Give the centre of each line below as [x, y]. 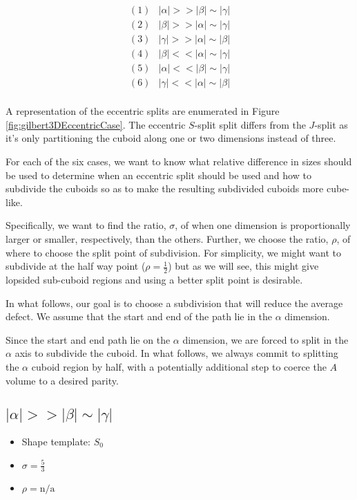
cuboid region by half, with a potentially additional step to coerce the [179, 366]
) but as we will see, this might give [243, 266]
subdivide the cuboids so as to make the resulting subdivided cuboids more [165, 188]
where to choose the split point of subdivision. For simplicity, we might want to [173, 252]
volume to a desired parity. [62, 380]
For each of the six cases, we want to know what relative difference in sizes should [179, 161]
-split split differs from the [250, 124]
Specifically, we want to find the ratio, [86, 225]
